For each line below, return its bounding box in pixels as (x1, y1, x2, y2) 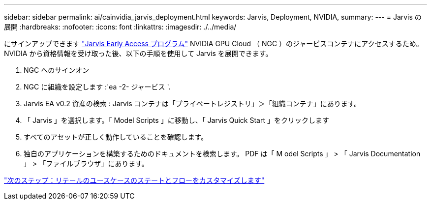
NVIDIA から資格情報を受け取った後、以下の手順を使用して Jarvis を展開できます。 (4, 49, 273, 58)
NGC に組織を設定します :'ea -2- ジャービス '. (24, 83, 171, 91)
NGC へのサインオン (24, 66, 90, 74)
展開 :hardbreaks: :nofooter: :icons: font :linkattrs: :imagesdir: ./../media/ (4, 23, 237, 31)
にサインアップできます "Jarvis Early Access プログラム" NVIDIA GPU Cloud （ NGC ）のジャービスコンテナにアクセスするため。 (4, 39, 423, 48)
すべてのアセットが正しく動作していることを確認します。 (24, 133, 208, 141)
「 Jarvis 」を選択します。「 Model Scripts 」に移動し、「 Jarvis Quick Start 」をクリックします (24, 116, 329, 124)
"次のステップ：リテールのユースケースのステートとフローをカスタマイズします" (4, 176, 265, 184)
